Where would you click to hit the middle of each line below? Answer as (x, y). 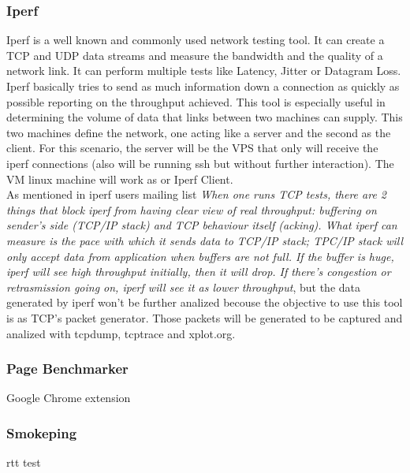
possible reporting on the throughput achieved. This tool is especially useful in (196, 101)
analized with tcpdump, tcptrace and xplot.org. (121, 333)
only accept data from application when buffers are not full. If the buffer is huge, (200, 256)
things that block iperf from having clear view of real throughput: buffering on (192, 209)
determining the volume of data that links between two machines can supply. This (205, 117)
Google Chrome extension (69, 398)
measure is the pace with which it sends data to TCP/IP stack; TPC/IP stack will (205, 240)
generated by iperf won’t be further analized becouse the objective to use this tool (205, 302)
